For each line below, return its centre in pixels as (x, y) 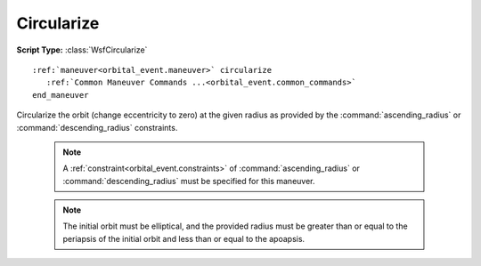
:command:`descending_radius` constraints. (97, 127)
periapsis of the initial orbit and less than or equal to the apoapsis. (184, 238)
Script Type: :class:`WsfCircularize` (82, 50)
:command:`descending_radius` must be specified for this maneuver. (189, 181)
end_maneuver (61, 95)
